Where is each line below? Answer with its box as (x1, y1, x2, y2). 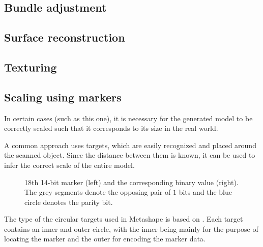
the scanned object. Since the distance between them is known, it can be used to (4, 150, 255, 160)
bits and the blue (179, 187, 232, 197)
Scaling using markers (4, 89, 122, 104)
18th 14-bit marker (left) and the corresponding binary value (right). (24, 177, 239, 187)
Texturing (4, 59, 57, 75)
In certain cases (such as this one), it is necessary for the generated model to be (4, 113, 253, 123)
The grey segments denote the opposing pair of (24, 187, 171, 197)
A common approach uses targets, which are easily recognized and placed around (4, 139, 256, 150)
